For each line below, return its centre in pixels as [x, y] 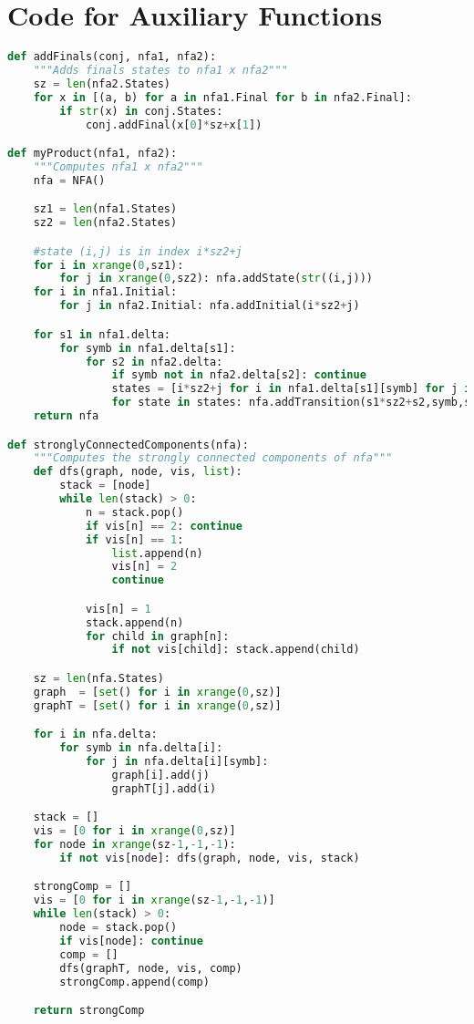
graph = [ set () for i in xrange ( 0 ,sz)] [157, 692]
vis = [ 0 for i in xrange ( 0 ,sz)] [134, 831]
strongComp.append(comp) [134, 982]
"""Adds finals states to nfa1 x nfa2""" [160, 70]
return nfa [66, 416]
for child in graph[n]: [157, 636]
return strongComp [89, 1011]
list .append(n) [157, 553]
